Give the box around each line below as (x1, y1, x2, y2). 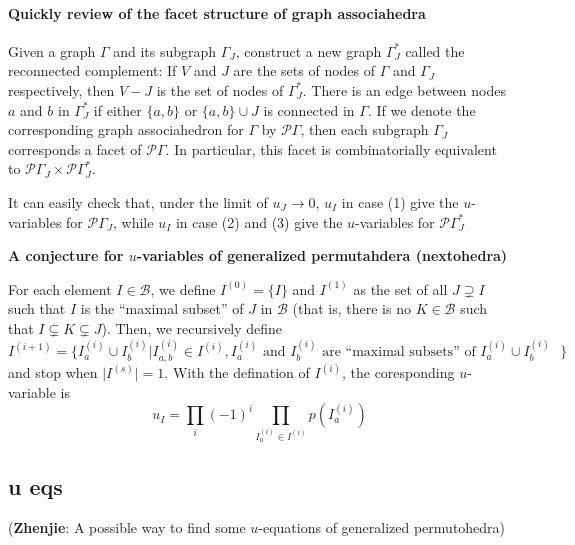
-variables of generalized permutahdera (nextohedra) (136, 245, 508, 266)
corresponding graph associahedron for (8, 119, 244, 140)
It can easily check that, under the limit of (8, 191, 268, 212)
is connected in (263, 99, 355, 120)
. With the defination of (164, 362, 310, 383)
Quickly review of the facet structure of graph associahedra (8, 2, 426, 23)
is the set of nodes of (156, 79, 284, 100)
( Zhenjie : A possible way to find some (8, 517, 246, 538)
